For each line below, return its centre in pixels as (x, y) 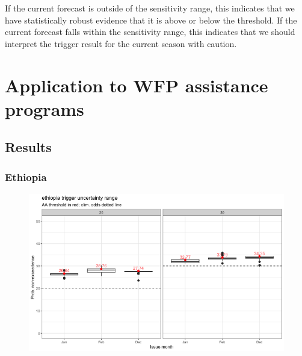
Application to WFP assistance (137, 85)
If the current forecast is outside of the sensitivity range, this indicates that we (150, 8)
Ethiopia (26, 176)
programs (45, 108)
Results (28, 147)
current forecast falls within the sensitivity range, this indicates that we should (150, 32)
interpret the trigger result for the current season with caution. (121, 43)
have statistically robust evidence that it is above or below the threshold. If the (151, 20)
